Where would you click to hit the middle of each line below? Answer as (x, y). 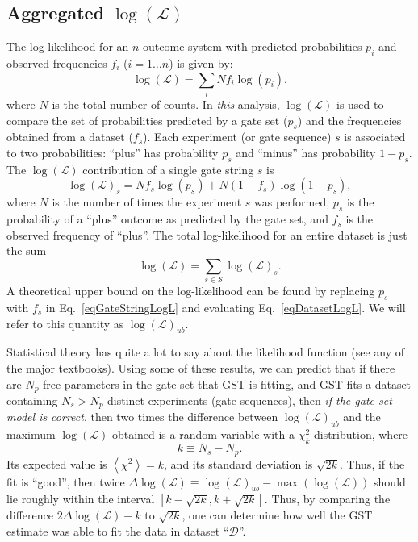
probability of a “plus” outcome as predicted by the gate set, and (167, 219)
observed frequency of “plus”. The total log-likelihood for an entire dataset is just (207, 234)
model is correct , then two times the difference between (142, 417)
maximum (31, 434)
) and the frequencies (349, 120)
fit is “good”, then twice (66, 481)
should (390, 481)
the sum (27, 250)
